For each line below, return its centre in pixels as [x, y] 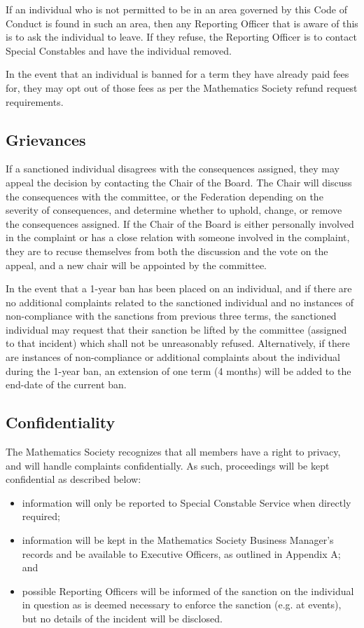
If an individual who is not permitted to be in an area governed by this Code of [176, 9]
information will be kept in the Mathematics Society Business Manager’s [178, 540]
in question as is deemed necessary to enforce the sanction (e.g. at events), [182, 605]
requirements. [35, 101]
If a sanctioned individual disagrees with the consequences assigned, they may [173, 169]
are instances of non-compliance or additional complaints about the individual [173, 357]
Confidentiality [61, 422]
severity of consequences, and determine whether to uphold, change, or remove [174, 210]
